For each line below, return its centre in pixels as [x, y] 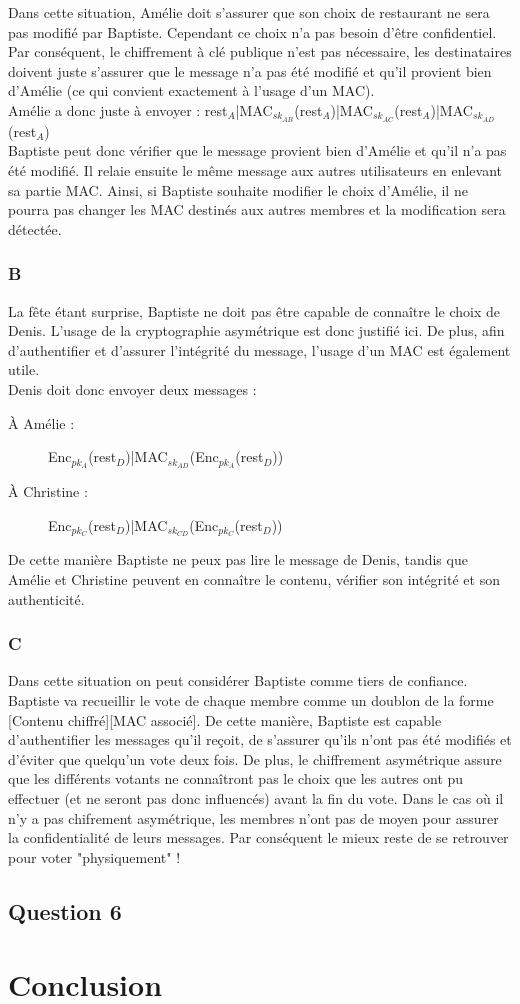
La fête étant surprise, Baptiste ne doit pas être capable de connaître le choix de [254, 310]
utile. [24, 369]
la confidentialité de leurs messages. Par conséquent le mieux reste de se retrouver [258, 837]
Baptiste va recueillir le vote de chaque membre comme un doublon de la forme [251, 700]
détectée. [35, 228]
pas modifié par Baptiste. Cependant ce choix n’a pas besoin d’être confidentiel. [252, 31]
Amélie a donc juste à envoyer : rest [118, 109]
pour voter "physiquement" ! [94, 856]
